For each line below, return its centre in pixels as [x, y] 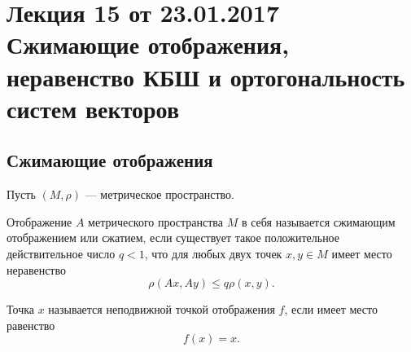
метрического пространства [155, 221]
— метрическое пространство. [160, 194]
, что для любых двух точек [213, 253]
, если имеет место [331, 309]
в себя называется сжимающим [318, 221]
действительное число [61, 253]
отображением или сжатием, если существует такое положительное [173, 238]
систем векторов [93, 108]
